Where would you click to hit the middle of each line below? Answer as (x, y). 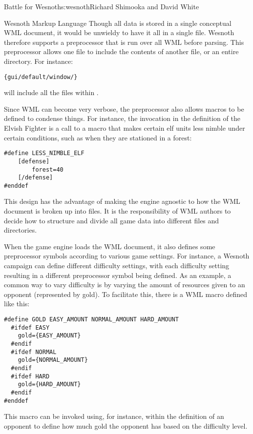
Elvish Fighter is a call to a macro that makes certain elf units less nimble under (125, 128)
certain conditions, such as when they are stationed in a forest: (98, 137)
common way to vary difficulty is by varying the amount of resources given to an (125, 285)
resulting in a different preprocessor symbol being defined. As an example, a (118, 275)
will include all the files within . (51, 92)
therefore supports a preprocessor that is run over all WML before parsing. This (124, 42)
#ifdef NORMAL (34, 352)
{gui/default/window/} (41, 77)
